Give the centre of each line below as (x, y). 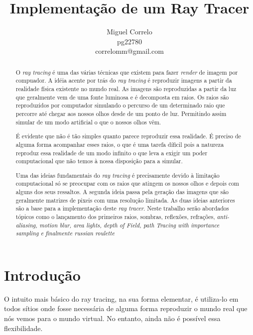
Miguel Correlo (129, 32)
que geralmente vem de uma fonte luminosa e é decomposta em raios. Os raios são (122, 97)
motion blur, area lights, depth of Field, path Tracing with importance (129, 225)
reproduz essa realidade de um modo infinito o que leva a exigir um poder (112, 153)
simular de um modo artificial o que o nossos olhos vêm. (88, 122)
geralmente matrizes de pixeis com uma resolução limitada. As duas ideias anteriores (125, 200)
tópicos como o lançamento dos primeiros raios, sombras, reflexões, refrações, (115, 216)
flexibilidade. (23, 328)
